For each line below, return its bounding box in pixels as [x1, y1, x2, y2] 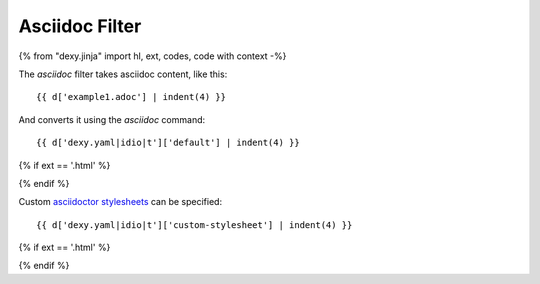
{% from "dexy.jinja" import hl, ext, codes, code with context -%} [18, 50, 287, 62]
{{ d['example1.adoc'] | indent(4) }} [36, 91, 227, 103]
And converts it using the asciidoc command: [18, 113, 206, 125]
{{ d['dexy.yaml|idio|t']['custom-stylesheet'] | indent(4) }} [36, 219, 353, 230]
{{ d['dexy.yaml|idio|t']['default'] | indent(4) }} [36, 137, 300, 149]
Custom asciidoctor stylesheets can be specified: [18, 196, 223, 208]
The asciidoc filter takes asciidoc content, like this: [18, 68, 228, 80]
